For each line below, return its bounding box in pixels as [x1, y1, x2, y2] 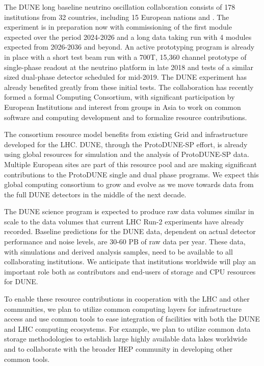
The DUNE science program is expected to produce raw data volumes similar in [4, 206, 254, 217]
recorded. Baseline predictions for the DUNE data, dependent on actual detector [4, 226, 256, 237]
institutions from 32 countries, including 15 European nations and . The [4, 11, 229, 22]
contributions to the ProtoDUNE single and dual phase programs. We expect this [4, 169, 259, 179]
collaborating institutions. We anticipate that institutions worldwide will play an [4, 256, 256, 267]
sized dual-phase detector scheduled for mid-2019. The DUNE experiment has [4, 72, 247, 82]
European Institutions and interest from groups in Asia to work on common [4, 101, 241, 112]
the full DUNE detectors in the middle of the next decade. [4, 189, 187, 199]
